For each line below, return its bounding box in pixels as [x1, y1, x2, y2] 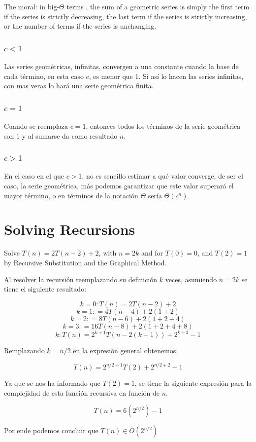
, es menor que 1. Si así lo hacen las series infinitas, [89, 71, 244, 81]
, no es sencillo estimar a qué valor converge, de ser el [82, 171, 243, 181]
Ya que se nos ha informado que [4, 378, 100, 388]
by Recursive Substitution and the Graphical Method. [4, 257, 167, 267]
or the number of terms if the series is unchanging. [4, 21, 157, 31]
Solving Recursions [4, 219, 135, 239]
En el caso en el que [4, 171, 64, 181]
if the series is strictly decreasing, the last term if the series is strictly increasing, [4, 11, 247, 21]
